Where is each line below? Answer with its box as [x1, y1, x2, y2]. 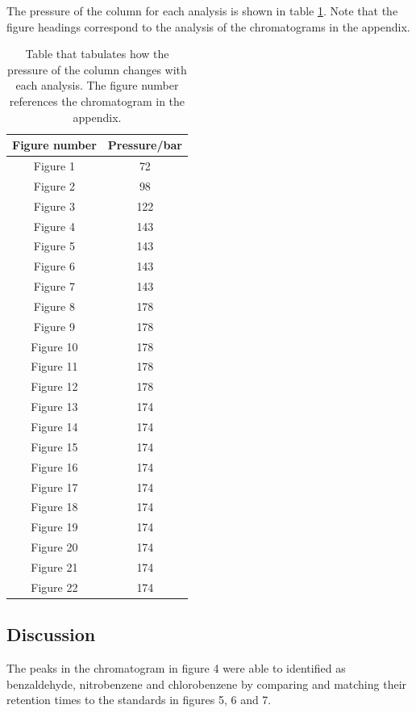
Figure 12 [31, 378, 78, 395]
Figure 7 [33, 278, 75, 295]
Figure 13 [31, 398, 78, 415]
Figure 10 [31, 338, 78, 354]
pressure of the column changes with [7, 61, 187, 78]
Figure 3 [33, 197, 75, 214]
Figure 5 [33, 237, 75, 254]
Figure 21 [31, 558, 78, 575]
